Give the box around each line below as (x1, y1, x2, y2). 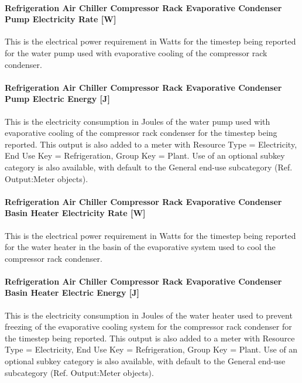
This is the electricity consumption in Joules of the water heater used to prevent (5, 309, 293, 321)
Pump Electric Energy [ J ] (5, 93, 110, 105)
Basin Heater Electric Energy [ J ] (5, 286, 140, 299)
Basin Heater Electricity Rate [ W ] (5, 207, 146, 219)
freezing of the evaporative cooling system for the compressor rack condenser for (5, 320, 292, 333)
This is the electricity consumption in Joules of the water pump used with (5, 115, 270, 127)
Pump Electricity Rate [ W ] (5, 13, 116, 25)
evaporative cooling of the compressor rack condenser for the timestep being (5, 126, 277, 139)
